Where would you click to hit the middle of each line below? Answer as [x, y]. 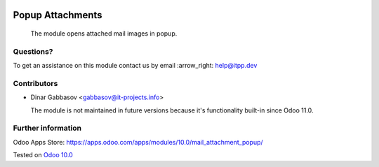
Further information [47, 128]
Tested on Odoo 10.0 [43, 155]
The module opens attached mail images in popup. [104, 34]
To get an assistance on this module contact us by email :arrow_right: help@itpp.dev [135, 66]
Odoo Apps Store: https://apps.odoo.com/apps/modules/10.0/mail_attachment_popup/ [138, 142]
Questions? [33, 51]
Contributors [35, 83]
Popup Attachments [58, 15]
